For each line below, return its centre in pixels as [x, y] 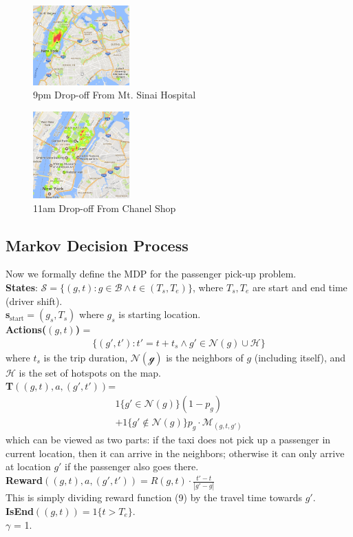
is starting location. [160, 314]
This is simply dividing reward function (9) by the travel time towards [154, 497]
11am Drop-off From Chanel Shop [105, 208]
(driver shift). [34, 301]
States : [22, 287]
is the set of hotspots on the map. [90, 372]
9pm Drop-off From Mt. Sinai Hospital [115, 95]
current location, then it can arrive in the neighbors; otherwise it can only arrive [175, 453]
